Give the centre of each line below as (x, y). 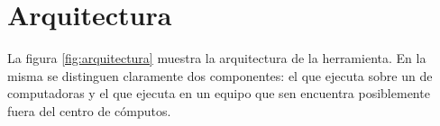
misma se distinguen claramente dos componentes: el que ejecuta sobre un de (220, 75)
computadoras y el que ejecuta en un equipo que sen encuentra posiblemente (219, 93)
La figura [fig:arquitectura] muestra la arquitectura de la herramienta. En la (217, 58)
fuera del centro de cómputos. (89, 110)
